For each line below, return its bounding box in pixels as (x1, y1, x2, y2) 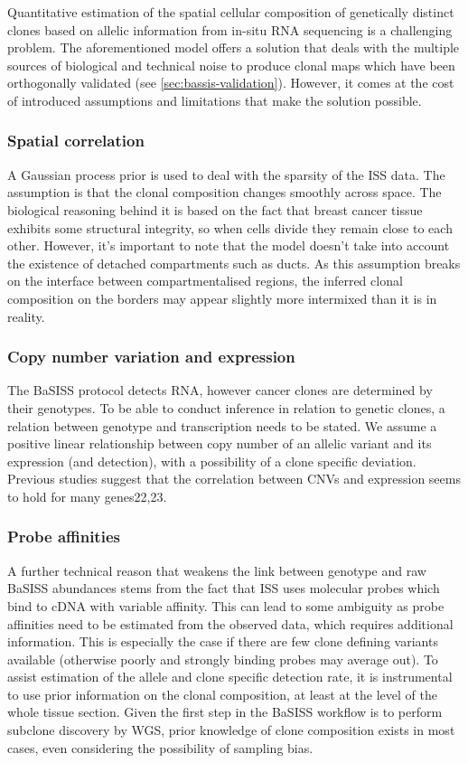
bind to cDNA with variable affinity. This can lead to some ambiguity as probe (7, 596, 445, 615)
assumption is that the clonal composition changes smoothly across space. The (7, 183, 442, 202)
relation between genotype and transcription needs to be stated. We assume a (7, 416, 437, 435)
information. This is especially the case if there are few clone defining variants (7, 632, 438, 651)
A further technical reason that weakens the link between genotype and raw (7, 560, 426, 579)
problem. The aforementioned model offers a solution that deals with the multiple (7, 38, 460, 57)
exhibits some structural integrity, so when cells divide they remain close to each (7, 218, 453, 237)
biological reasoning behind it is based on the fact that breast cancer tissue (7, 200, 423, 219)
